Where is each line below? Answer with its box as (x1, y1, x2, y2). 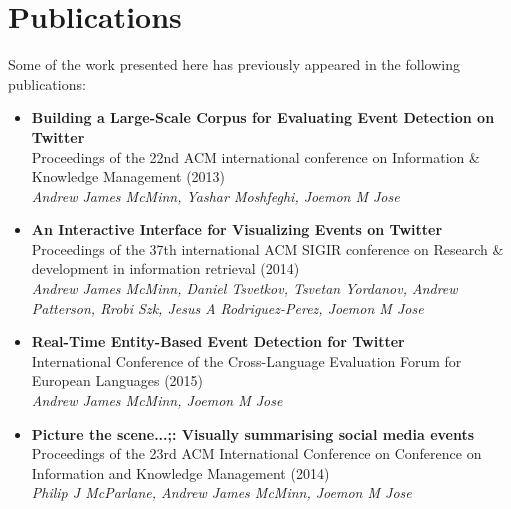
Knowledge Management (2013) (31, 166, 226, 187)
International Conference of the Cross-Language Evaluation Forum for (31, 350, 462, 371)
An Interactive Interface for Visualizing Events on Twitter (31, 219, 443, 240)
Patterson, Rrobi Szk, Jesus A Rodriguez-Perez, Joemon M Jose (31, 297, 424, 318)
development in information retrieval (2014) (31, 258, 300, 279)
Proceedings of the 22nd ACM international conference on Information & (31, 146, 480, 167)
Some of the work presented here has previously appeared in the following (8, 54, 460, 75)
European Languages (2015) (31, 370, 204, 391)
